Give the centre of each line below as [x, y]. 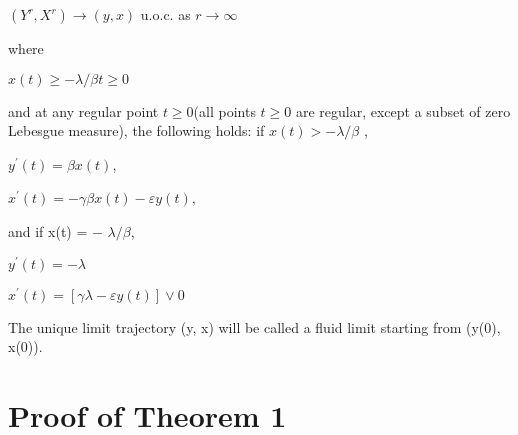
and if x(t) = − [55, 230]
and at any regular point [83, 110]
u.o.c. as [165, 14]
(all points [224, 110]
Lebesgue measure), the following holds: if [136, 130]
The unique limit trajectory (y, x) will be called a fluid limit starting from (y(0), [254, 326]
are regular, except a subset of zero [403, 110]
